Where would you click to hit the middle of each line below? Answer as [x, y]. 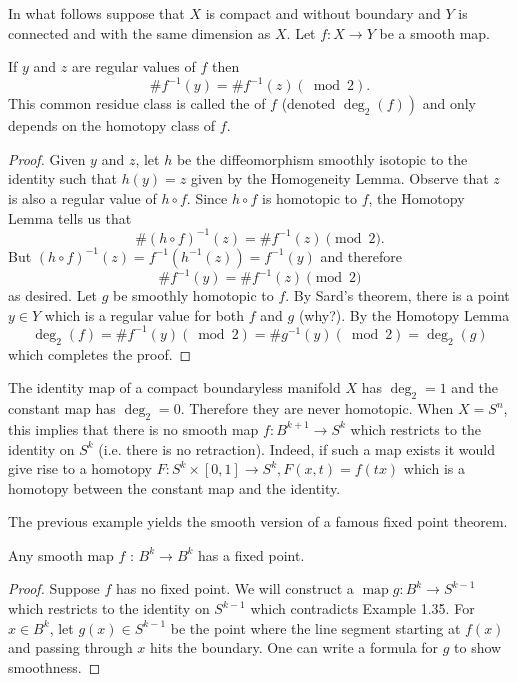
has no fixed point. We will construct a [235, 588]
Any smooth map [61, 554]
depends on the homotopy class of [112, 125]
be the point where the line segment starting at [315, 627]
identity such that [62, 178]
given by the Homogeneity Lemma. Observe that [339, 178]
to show [478, 647]
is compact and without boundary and [323, 13]
